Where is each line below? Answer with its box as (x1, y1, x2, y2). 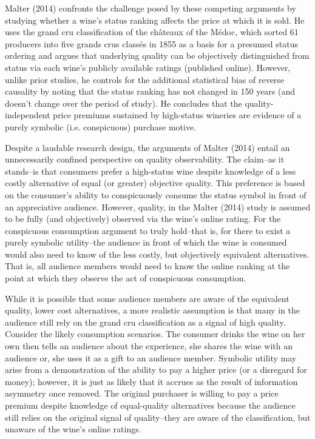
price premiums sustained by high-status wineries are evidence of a (53, 109, 302, 121)
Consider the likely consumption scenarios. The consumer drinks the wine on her (5, 327, 305, 340)
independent (5, 109, 50, 121)
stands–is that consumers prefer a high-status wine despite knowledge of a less (5, 164, 296, 177)
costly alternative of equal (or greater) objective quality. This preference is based (5, 176, 305, 189)
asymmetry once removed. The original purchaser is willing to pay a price (5, 387, 279, 400)
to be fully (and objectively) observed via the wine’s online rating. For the (5, 212, 281, 225)
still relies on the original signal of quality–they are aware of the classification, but (5, 411, 311, 423)
